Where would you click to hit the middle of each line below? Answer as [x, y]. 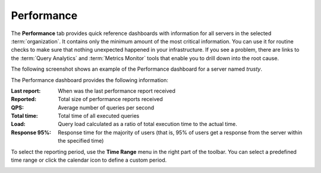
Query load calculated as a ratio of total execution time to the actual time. [147, 124]
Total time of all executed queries [99, 116]
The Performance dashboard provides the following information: [90, 80]
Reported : [24, 99]
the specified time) [81, 141]
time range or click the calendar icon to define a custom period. [89, 160]
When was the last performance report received [117, 91]
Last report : [26, 91]
